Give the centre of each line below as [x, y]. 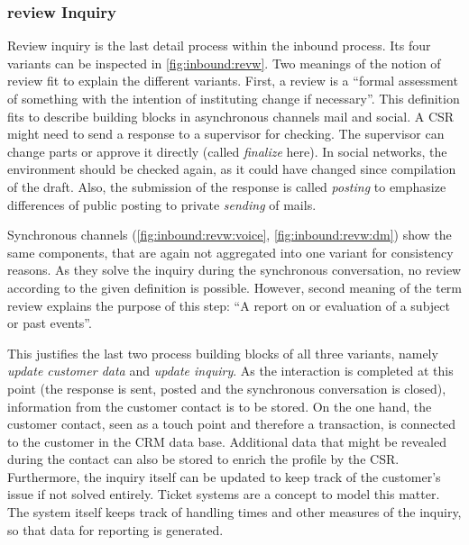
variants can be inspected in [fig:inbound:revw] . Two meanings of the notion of [224, 63]
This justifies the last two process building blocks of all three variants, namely [223, 353]
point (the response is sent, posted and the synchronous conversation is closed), [227, 388]
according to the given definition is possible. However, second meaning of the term [235, 287]
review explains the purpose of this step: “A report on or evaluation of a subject [229, 305]
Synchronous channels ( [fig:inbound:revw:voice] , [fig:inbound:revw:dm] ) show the [230, 235]
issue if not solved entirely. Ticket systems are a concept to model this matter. [224, 494]
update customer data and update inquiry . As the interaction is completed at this [230, 371]
